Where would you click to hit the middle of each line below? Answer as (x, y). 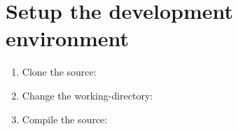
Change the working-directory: (87, 95)
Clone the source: (59, 72)
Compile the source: (65, 119)
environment (68, 38)
